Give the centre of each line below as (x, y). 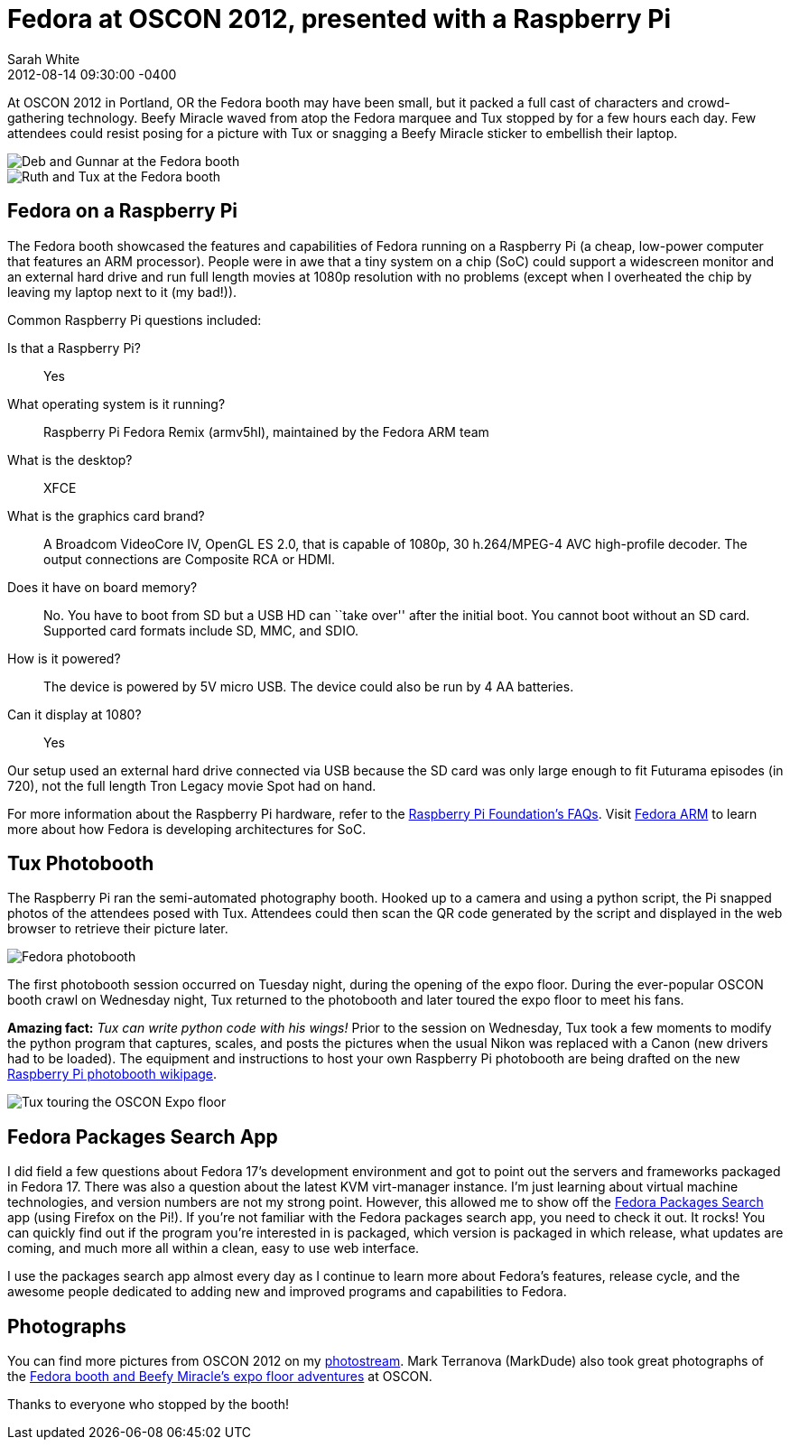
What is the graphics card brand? (106, 515)
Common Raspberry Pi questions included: (135, 320)
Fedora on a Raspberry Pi (122, 211)
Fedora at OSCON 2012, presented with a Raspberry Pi (339, 19)
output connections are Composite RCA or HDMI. (189, 559)
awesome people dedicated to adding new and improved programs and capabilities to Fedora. (287, 1292)
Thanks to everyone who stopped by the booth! (149, 1405)
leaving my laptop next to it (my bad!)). (122, 292)
